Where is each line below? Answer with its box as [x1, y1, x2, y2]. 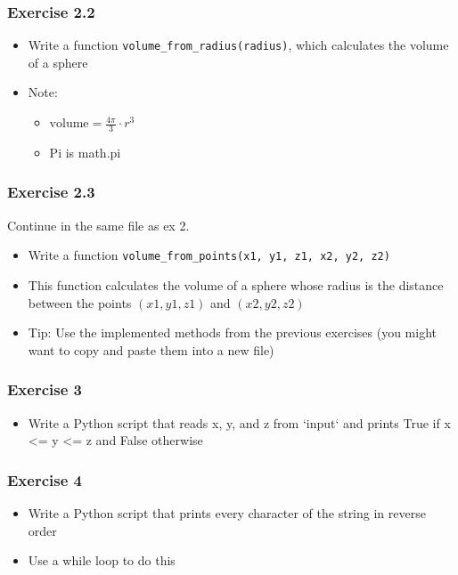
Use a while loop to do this [28, 551, 176, 570]
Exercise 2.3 [7, 181, 95, 203]
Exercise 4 [7, 468, 82, 490]
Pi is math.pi [49, 142, 121, 161]
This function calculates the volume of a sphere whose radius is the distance [28, 275, 444, 294]
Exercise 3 [7, 378, 82, 401]
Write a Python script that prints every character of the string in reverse [28, 503, 426, 522]
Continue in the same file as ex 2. [7, 215, 190, 234]
